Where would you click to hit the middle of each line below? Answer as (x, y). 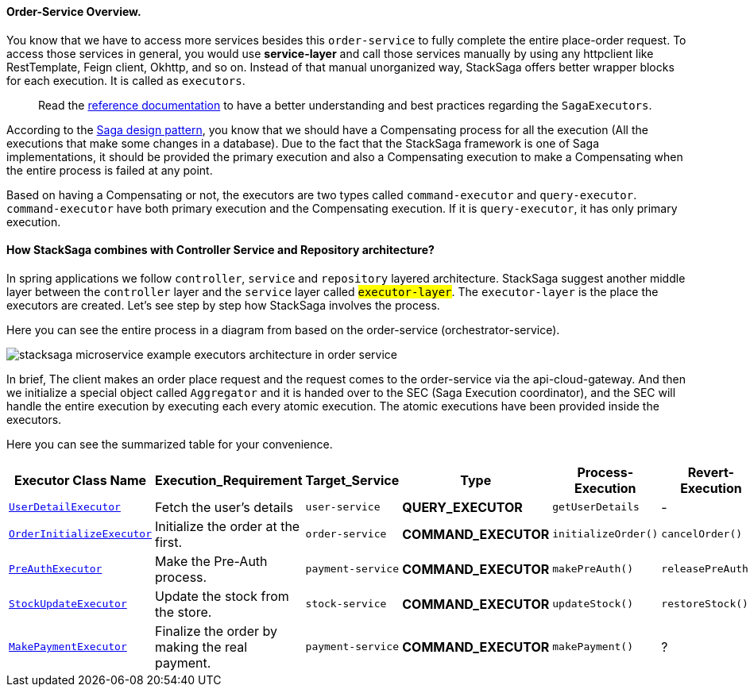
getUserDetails (596, 507)
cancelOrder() (702, 534)
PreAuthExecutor (56, 569)
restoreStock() (705, 604)
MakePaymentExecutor (68, 647)
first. (169, 542)
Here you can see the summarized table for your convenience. (170, 444)
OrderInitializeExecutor (81, 534)
